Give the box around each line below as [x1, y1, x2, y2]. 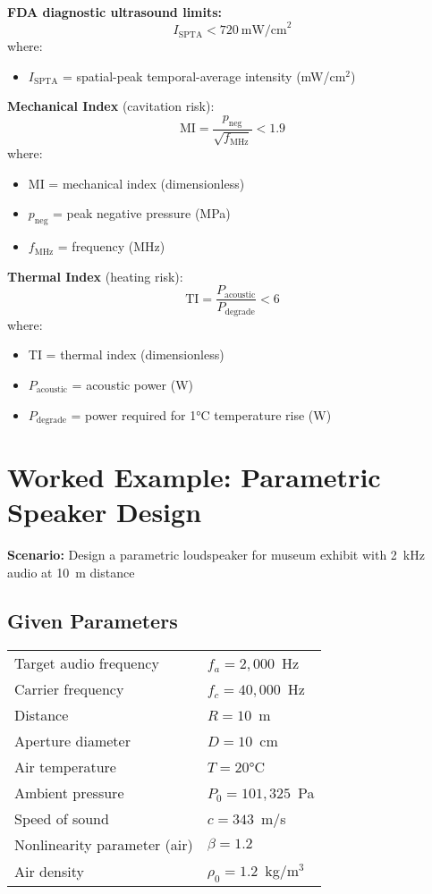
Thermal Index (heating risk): [7, 266, 183, 285]
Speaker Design [7, 493, 202, 530]
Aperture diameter [14, 730, 131, 751]
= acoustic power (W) [72, 375, 194, 393]
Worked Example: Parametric [7, 459, 381, 495]
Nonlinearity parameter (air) [14, 833, 193, 855]
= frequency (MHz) [57, 237, 165, 256]
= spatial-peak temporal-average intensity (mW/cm [62, 66, 346, 85]
